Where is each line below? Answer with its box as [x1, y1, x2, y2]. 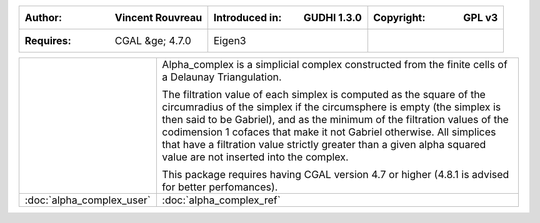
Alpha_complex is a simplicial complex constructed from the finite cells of [161, 58, 508, 71]
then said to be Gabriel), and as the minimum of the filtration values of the [161, 113, 509, 126]
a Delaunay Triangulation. [161, 70, 282, 84]
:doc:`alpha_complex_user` [24, 193, 151, 207]
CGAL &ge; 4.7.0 [114, 34, 192, 47]
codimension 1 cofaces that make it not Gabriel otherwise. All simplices [161, 125, 497, 139]
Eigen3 [213, 34, 247, 47]
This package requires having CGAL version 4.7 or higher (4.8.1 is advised [161, 168, 510, 181]
